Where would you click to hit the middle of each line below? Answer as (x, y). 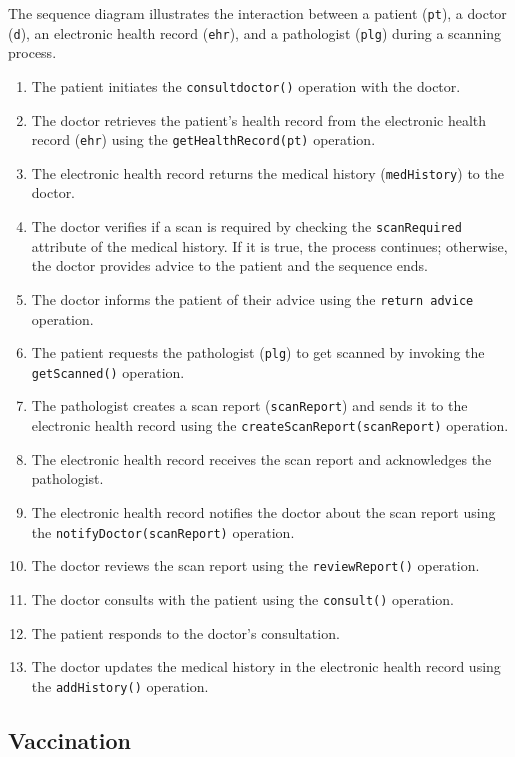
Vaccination (69, 739)
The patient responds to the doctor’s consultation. (185, 632)
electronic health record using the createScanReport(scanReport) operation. (270, 425)
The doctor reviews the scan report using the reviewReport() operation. (255, 565)
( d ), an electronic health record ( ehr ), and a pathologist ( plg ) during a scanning (255, 32)
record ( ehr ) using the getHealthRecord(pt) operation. (203, 139)
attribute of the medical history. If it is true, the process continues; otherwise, (269, 245)
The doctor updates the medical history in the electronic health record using (266, 666)
